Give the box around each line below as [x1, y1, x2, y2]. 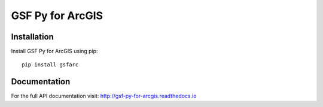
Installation [11, 32, 54, 42]
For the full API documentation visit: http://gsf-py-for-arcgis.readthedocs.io [11, 93, 197, 100]
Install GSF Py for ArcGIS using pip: [11, 48, 98, 55]
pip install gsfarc [22, 62, 79, 68]
